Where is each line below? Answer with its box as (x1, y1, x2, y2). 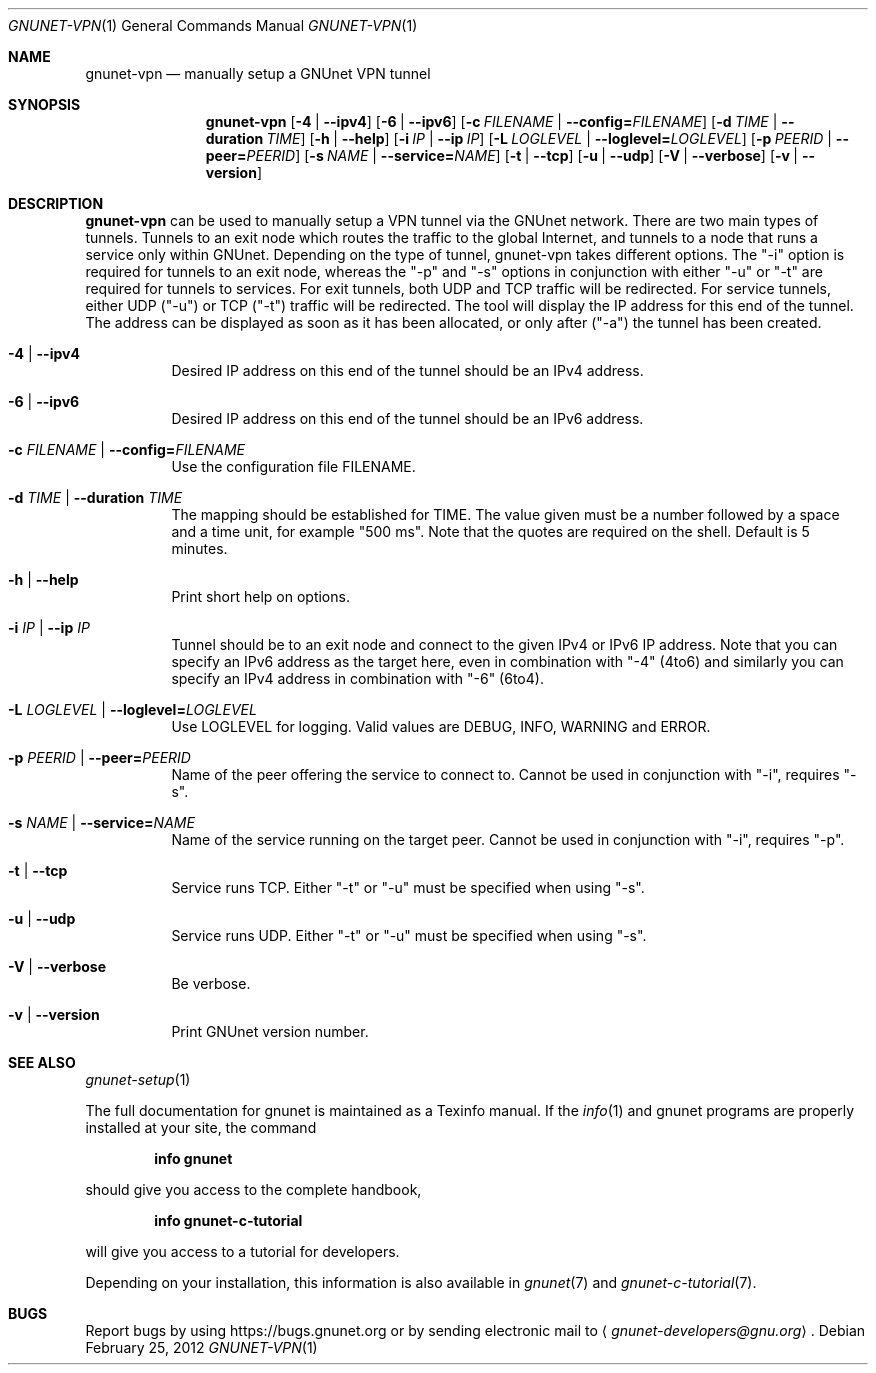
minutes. (171, 540, 228, 557)
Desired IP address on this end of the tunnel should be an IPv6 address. (171, 410, 644, 427)
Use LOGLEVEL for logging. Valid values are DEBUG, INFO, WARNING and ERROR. (171, 718, 711, 735)
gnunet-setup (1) (85, 1071, 191, 1088)
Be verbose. (171, 975, 251, 992)
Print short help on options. (171, 588, 350, 605)
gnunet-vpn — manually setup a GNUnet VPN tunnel (85, 65, 431, 82)
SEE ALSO (8, 1054, 76, 1071)
